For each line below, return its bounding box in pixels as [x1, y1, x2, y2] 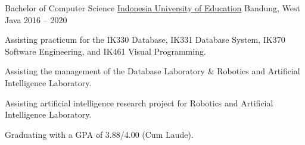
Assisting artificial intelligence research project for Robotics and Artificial [5, 96, 273, 109]
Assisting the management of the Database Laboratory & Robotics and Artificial [5, 65, 300, 77]
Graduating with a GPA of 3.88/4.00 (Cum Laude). [5, 128, 194, 140]
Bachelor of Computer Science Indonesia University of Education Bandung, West [5, 2, 301, 14]
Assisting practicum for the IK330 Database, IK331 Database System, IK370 [5, 33, 285, 46]
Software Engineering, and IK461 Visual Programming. [5, 45, 206, 57]
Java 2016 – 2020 [5, 13, 67, 26]
